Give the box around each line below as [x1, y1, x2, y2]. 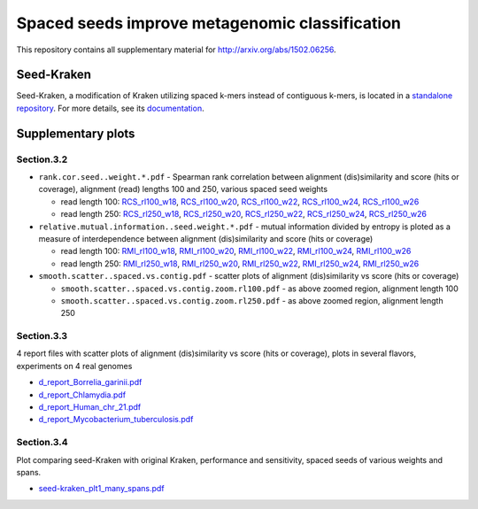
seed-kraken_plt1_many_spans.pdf [38, 483, 165, 494]
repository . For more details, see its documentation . [16, 103, 204, 113]
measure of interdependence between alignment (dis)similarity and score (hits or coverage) [38, 233, 374, 243]
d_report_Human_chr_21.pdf [38, 402, 142, 412]
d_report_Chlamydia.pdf [38, 389, 127, 400]
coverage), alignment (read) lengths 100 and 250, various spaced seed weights [38, 184, 328, 195]
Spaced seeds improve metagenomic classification [16, 13, 402, 33]
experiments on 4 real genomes [16, 360, 133, 371]
